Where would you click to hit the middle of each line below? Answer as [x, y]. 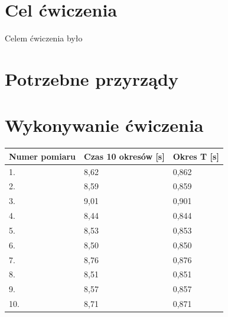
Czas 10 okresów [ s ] [124, 156]
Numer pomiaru [43, 156]
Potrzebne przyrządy [92, 78]
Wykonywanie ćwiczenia [104, 125]
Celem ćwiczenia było [44, 38]
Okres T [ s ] [196, 156]
